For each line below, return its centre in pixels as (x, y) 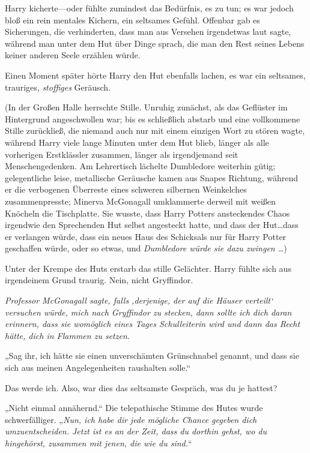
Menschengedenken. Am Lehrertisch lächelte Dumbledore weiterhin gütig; (140, 166)
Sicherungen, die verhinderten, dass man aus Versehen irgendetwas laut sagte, (148, 31)
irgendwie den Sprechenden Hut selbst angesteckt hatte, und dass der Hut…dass (152, 225)
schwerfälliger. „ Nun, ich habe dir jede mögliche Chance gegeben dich (131, 419)
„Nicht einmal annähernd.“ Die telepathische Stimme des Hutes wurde (134, 408)
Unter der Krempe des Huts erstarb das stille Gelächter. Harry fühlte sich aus (148, 268)
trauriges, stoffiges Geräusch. (58, 87)
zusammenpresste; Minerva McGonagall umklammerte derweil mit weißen (140, 201)
